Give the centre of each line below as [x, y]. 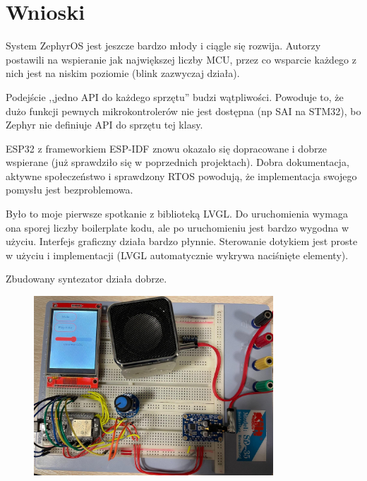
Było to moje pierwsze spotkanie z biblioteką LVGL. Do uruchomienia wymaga [177, 214]
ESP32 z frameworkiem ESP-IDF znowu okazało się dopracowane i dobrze [166, 148]
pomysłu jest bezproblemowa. [70, 190]
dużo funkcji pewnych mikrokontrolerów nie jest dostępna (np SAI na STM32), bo [183, 111]
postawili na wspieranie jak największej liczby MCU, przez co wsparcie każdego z [181, 59]
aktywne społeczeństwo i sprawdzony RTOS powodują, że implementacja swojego [181, 176]
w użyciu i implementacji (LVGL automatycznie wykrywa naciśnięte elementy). [177, 255]
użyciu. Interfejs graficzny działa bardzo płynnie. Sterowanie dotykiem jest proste [182, 241]
